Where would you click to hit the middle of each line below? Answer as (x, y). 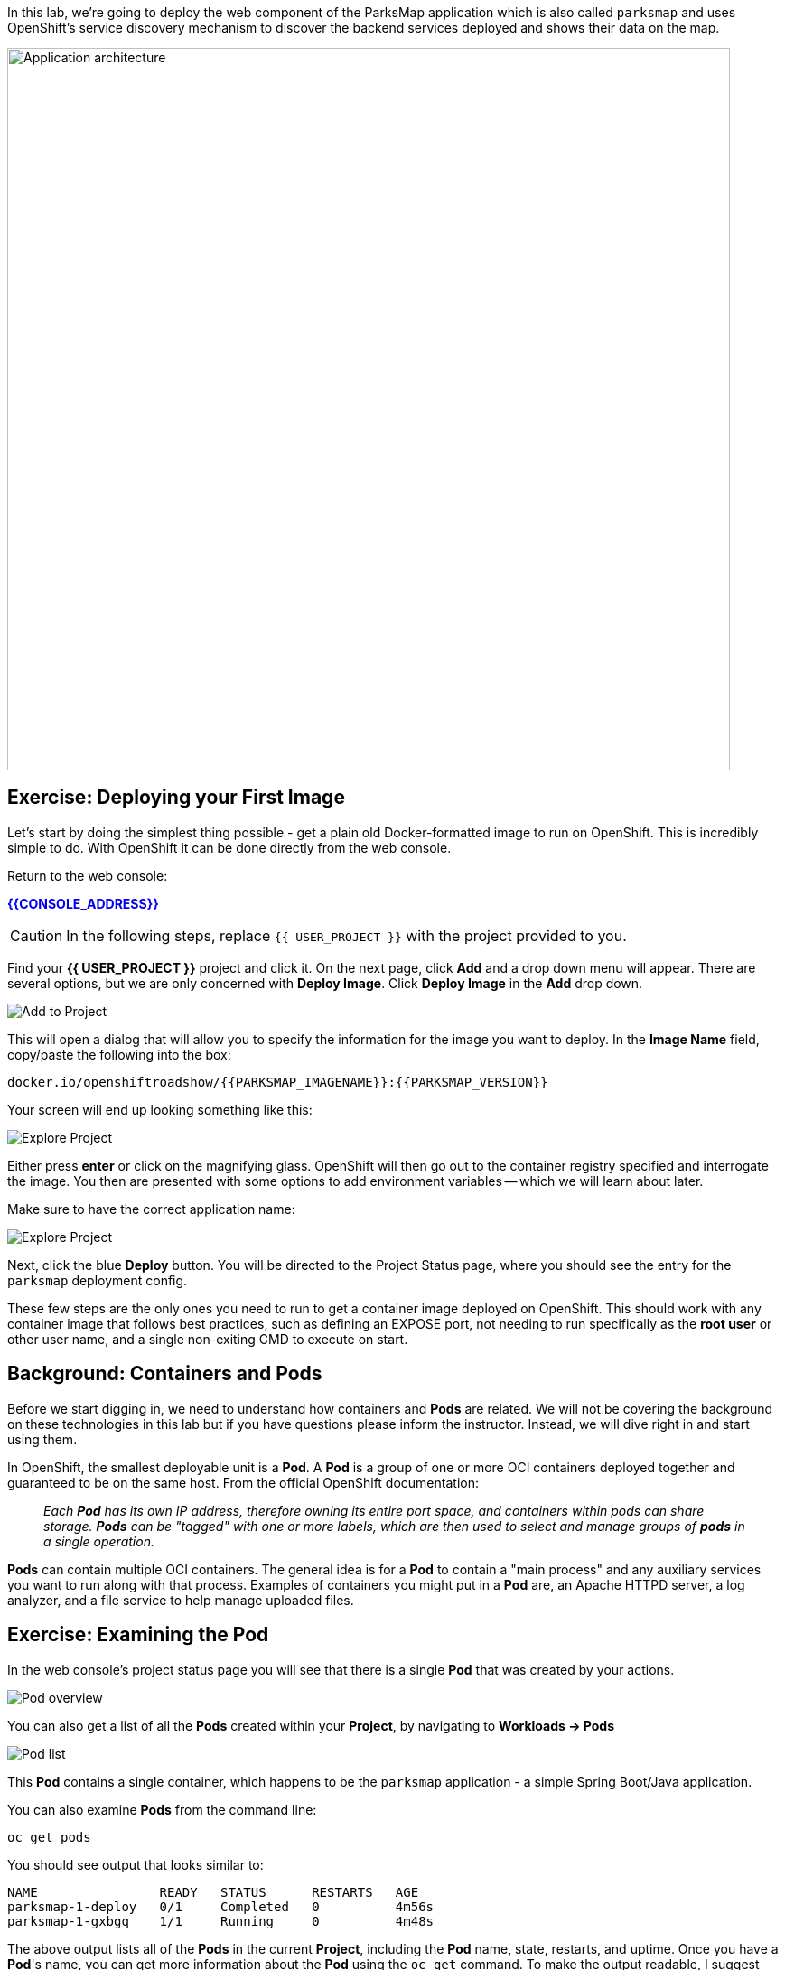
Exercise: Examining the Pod (138, 1635)
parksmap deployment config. (98, 1280)
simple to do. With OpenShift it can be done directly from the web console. (229, 847)
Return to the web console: (88, 875)
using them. (42, 1439)
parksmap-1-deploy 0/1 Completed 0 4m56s (221, 1906)
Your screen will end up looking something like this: (160, 1109)
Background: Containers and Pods (165, 1374)
